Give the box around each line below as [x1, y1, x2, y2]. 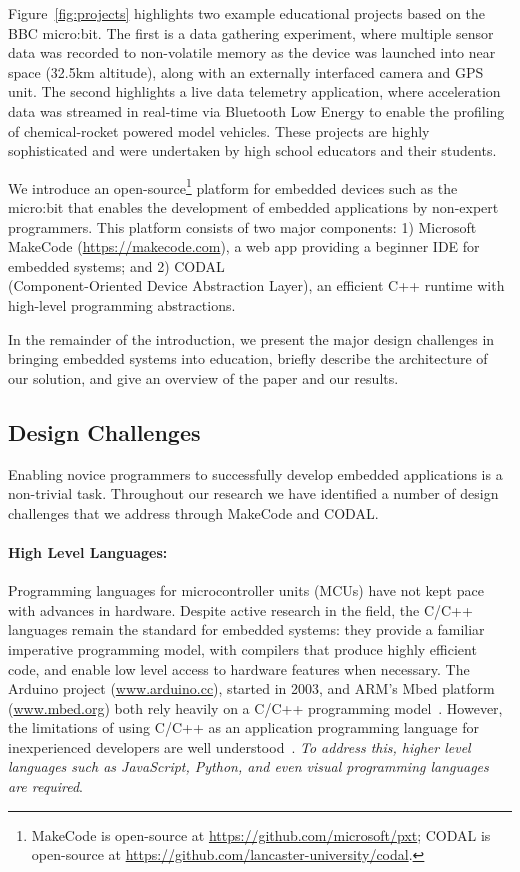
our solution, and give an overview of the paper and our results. [8, 367, 399, 388]
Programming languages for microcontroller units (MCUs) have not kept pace [8, 580, 484, 601]
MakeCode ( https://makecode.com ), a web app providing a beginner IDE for [8, 236, 480, 257]
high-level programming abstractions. [8, 294, 236, 315]
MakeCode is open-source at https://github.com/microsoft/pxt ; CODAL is [31, 824, 491, 845]
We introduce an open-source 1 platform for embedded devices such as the [8, 174, 458, 198]
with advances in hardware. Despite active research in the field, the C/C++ [8, 599, 473, 620]
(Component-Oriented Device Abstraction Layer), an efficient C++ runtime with [8, 275, 505, 296]
